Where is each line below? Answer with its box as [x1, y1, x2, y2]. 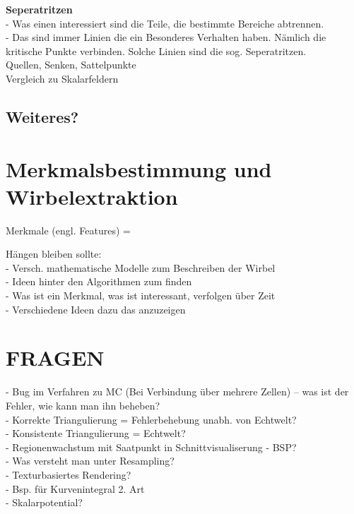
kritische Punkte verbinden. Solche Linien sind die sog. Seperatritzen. [6, 43, 307, 58]
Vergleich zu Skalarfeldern [6, 71, 119, 85]
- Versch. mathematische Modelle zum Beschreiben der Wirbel [6, 260, 276, 275]
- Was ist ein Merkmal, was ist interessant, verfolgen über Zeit [6, 288, 276, 303]
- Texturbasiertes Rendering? [6, 467, 131, 482]
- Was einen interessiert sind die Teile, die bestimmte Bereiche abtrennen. [6, 16, 324, 30]
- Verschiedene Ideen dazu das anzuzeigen [6, 301, 186, 316]
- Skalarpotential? [6, 495, 83, 510]
